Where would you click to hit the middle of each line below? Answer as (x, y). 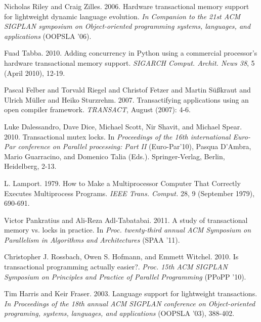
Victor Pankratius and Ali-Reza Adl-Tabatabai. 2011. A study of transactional (126, 220)
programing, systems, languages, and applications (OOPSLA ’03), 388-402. (119, 313)
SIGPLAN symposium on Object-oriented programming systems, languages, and (127, 26)
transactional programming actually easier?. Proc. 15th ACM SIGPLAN (116, 267)
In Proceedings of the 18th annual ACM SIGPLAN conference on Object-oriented (130, 303)
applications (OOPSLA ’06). (48, 36)
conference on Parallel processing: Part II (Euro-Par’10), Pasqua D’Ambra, (135, 146)
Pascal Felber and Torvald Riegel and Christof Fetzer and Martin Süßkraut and (127, 90)
